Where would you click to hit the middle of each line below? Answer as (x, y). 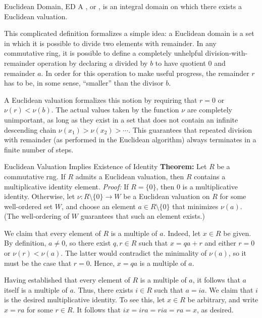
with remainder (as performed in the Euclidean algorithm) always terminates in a (130, 140)
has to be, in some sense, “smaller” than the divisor (84, 83)
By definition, (25, 243)
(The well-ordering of (37, 216)
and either (220, 243)
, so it (237, 253)
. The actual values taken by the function (115, 110)
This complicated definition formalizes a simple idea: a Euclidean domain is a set (129, 33)
